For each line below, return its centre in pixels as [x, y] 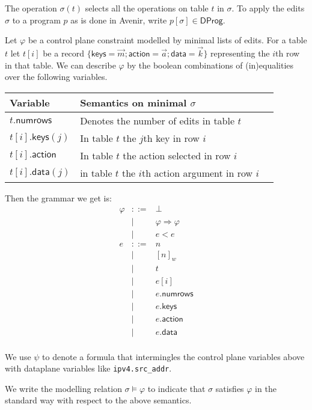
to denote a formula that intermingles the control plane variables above [173, 356]
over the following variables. [56, 77]
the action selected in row [177, 155]
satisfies [230, 388]
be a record [64, 53]
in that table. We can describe [60, 65]
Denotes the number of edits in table [158, 120]
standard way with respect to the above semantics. [98, 400]
